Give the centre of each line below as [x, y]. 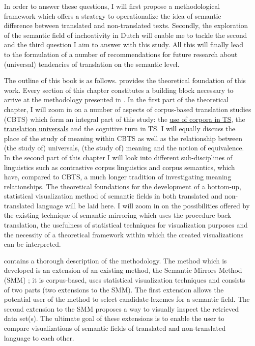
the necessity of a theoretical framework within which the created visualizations [124, 234]
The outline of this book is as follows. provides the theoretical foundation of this [125, 80]
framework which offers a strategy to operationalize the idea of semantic [113, 15]
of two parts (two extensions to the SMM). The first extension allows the [114, 289]
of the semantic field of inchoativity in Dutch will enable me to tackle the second [126, 35]
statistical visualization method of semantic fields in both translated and [113, 196]
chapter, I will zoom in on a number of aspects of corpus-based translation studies [127, 109]
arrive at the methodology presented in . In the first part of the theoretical [116, 100]
